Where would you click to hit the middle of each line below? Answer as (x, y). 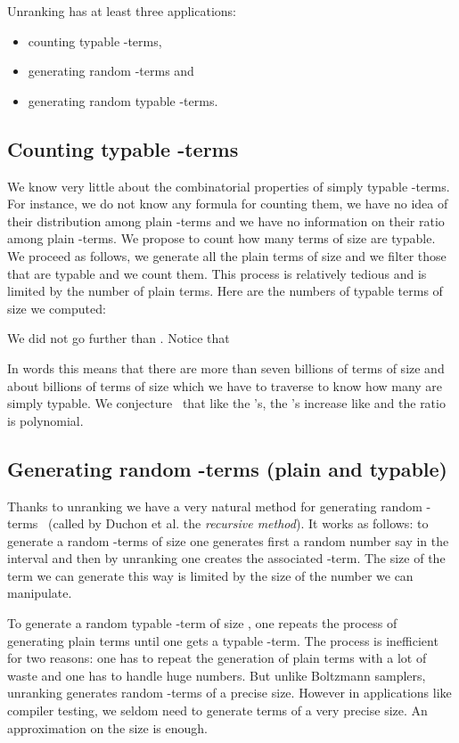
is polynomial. (45, 420)
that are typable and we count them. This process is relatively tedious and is (217, 273)
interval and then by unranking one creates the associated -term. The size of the (226, 558)
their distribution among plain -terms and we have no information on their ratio (226, 220)
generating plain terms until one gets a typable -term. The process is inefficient (223, 640)
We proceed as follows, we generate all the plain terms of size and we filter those (227, 255)
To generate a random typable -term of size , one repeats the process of (202, 623)
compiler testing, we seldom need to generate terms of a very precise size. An (217, 710)
